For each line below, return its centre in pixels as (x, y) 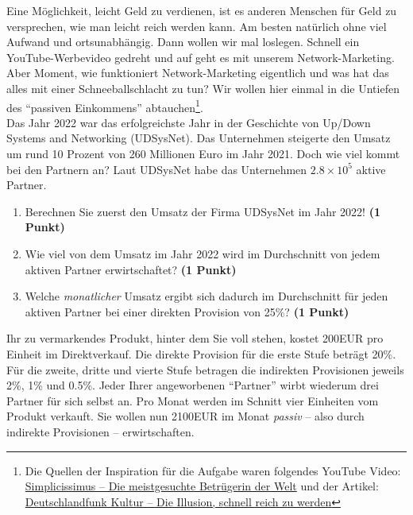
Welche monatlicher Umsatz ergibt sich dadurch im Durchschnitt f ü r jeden (206, 296)
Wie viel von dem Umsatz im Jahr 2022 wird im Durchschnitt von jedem (203, 253)
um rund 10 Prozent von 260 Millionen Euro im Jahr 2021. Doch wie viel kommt (203, 153)
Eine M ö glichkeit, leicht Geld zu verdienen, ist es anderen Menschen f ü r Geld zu (202, 10)
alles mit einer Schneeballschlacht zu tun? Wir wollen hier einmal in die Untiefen (203, 88)
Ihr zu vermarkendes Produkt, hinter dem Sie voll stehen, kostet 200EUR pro (195, 338)
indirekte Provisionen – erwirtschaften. (100, 431)
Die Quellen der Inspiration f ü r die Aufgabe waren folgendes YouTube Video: (213, 470)
